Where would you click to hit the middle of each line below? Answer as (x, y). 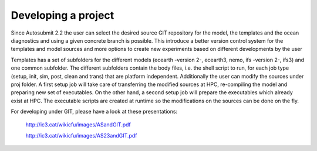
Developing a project (63, 15)
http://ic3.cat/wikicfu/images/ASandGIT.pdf (78, 125)
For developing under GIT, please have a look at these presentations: (94, 112)
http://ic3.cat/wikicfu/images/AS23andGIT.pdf (81, 135)
